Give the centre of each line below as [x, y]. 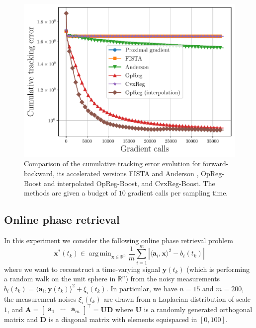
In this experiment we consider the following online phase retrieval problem [119, 240]
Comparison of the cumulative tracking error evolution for [112, 164]
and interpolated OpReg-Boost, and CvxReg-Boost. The [129, 183]
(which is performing [218, 269]
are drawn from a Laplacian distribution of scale [177, 298]
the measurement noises [40, 298]
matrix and [21, 319]
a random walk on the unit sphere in [60, 279]
